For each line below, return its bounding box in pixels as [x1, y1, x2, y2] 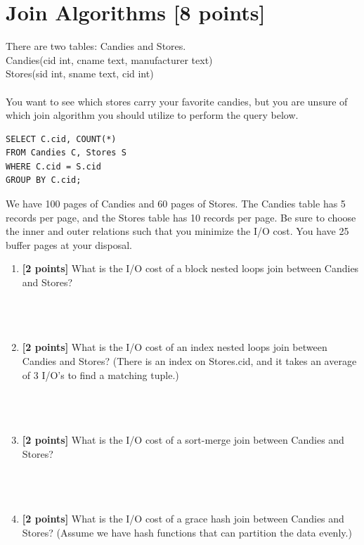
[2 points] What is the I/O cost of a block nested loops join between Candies [22, 261, 359, 276]
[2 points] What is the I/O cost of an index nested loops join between [22, 340, 327, 354]
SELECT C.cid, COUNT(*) [6, 134, 117, 144]
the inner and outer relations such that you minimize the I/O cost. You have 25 [6, 224, 349, 238]
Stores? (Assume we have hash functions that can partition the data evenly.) [22, 525, 352, 539]
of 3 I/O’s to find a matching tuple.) [22, 367, 179, 382]
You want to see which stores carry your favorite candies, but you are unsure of [6, 94, 348, 108]
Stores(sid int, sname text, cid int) [6, 66, 154, 81]
